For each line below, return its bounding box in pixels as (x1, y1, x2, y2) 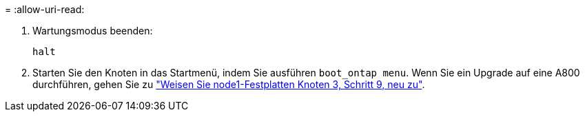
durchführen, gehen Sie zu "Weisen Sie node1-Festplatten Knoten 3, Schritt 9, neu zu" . (32, 78, 425, 90)
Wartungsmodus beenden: (32, 25, 153, 36)
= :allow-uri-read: (5, 3, 85, 15)
